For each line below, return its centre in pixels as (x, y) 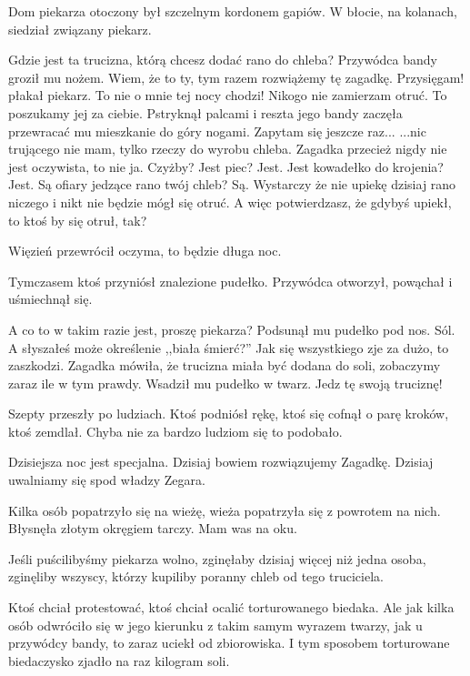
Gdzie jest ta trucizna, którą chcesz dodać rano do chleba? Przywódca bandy (223, 60)
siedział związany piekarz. (80, 29)
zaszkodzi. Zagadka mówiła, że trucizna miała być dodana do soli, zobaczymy (225, 365)
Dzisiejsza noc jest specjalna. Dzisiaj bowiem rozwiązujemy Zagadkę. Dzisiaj (221, 462)
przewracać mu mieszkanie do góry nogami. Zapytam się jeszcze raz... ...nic (217, 131)
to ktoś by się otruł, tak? (78, 220)
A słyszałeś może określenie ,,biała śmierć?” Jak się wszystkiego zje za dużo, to (229, 347)
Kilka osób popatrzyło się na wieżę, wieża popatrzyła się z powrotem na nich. (225, 510)
